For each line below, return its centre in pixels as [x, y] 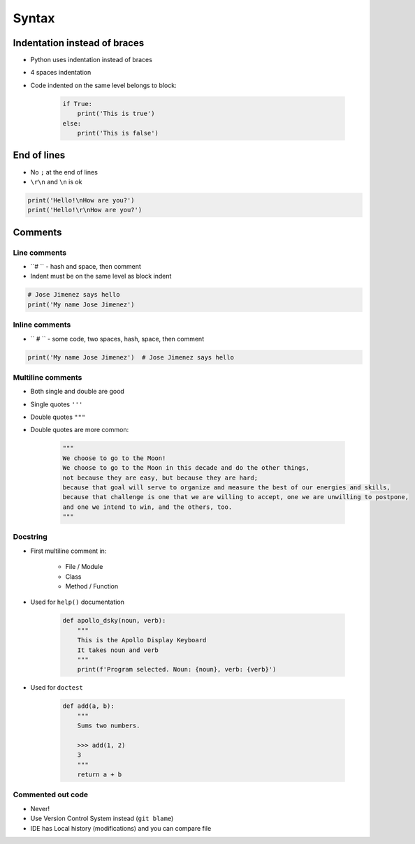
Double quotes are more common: [80, 430]
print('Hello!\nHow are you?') [81, 200]
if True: [78, 104]
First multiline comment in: [68, 551]
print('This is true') [116, 114]
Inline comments [42, 325]
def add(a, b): [88, 706]
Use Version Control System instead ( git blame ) [102, 819]
